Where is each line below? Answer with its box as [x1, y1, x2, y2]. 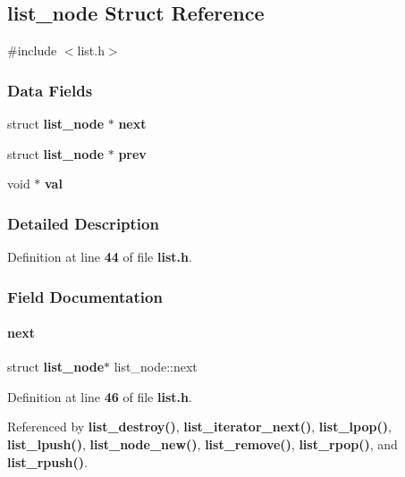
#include [7, 41, 57, 60]
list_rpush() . [7, 452, 88, 471]
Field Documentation [7, 285, 163, 307]
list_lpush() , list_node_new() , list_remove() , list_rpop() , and [7, 435, 398, 454]
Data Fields [7, 79, 93, 101]
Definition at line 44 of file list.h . [7, 247, 192, 266]
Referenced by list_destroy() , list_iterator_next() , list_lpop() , [7, 417, 392, 436]
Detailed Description [7, 212, 159, 234]
